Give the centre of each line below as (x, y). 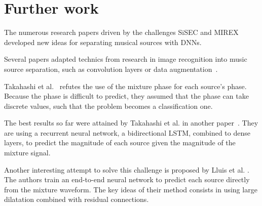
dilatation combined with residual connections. (77, 199)
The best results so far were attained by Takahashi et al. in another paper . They (131, 123)
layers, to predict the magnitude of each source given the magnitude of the (120, 142)
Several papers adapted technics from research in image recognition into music (126, 59)
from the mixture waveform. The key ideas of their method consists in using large (131, 189)
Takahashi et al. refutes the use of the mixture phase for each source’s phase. (125, 86)
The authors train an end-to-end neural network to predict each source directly (127, 179)
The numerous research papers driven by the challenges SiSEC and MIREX (121, 32)
